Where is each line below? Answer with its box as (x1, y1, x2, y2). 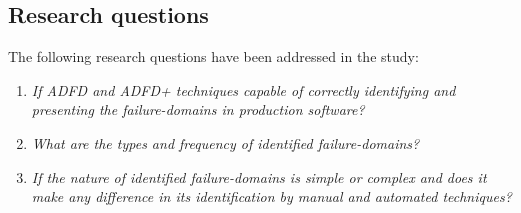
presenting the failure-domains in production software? (31, 99, 365, 120)
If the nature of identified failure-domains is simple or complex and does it (31, 166, 487, 187)
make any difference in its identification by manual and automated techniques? (31, 186, 512, 207)
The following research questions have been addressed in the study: (8, 46, 419, 67)
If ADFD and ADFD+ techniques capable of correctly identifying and (31, 79, 456, 100)
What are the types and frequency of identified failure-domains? (31, 132, 420, 153)
